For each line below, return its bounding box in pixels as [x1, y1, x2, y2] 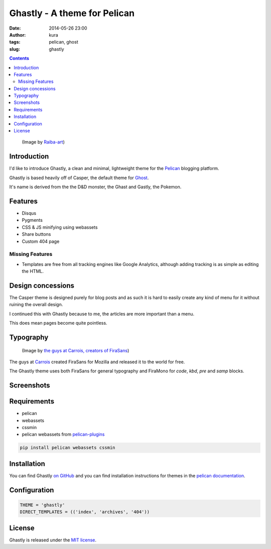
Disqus [22, 210, 37, 216]
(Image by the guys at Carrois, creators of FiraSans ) [22, 347, 129, 353]
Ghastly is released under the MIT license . [9, 537, 97, 543]
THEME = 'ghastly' [20, 502, 65, 508]
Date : [9, 25, 21, 31]
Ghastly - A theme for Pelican [9, 8, 135, 19]
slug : [9, 46, 20, 52]
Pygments [22, 217, 43, 223]
